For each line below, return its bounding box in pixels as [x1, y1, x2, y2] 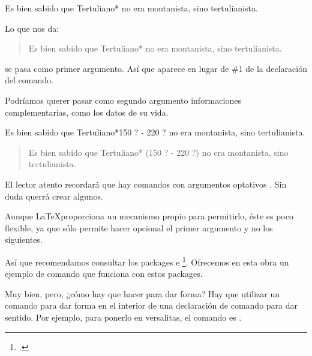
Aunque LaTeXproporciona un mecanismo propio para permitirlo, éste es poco [5, 210, 293, 222]
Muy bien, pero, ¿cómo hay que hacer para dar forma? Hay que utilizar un [5, 287, 280, 300]
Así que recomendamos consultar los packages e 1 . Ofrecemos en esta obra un [5, 254, 289, 268]
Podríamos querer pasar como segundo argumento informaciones [5, 93, 241, 106]
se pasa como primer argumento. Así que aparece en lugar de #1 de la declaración [5, 62, 308, 74]
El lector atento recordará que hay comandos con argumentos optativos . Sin [5, 177, 287, 190]
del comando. [5, 74, 53, 86]
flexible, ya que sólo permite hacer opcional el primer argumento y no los [5, 221, 273, 234]
